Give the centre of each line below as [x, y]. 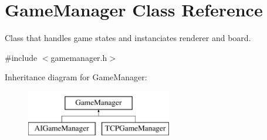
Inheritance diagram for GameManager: [76, 77]
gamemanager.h [79, 57]
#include [21, 57]
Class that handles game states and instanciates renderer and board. [128, 38]
